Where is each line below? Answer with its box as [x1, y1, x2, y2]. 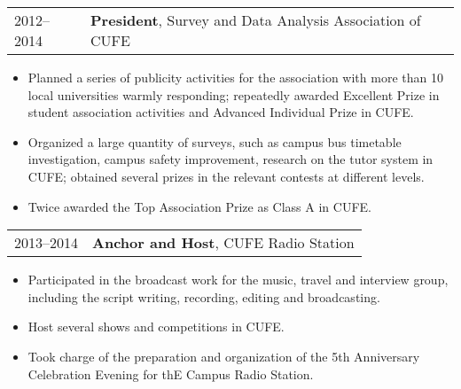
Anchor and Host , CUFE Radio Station [92, 232, 355, 253]
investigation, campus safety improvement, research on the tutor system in [27, 150, 434, 168]
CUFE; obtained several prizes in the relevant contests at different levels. [27, 167, 425, 185]
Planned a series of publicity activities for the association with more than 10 [27, 68, 443, 86]
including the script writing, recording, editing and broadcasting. [27, 287, 380, 306]
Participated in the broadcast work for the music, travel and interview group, [27, 270, 449, 289]
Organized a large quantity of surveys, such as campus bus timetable [27, 132, 402, 151]
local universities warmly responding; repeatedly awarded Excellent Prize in [27, 85, 440, 104]
